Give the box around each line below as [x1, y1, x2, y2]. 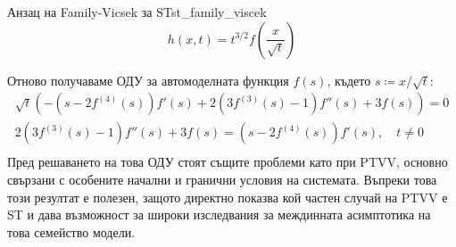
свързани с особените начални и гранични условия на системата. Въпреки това [7, 170, 437, 189]
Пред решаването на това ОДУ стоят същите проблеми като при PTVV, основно [7, 152, 448, 171]
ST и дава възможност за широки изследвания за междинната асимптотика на [7, 205, 431, 224]
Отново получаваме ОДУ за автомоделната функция [7, 70, 289, 89]
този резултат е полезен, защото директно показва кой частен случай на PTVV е [7, 187, 448, 206]
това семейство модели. [7, 222, 136, 241]
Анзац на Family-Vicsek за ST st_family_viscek [7, 3, 267, 21]
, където [327, 70, 371, 89]
